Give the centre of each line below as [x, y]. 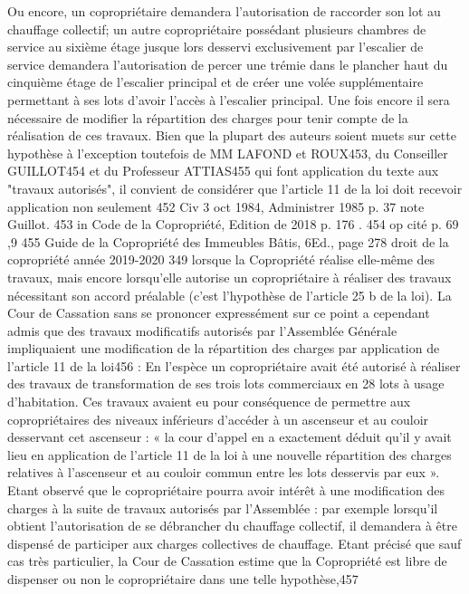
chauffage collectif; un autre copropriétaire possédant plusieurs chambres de [217, 29]
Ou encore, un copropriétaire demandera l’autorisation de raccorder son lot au [224, 11]
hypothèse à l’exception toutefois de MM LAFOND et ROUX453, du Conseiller [228, 153]
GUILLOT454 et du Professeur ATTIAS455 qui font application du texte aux [223, 171]
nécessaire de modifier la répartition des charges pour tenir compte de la [208, 117]
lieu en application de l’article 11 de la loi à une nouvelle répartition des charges [230, 454]
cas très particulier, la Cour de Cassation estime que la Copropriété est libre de [227, 561]
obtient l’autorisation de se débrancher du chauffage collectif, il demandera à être [232, 526]
